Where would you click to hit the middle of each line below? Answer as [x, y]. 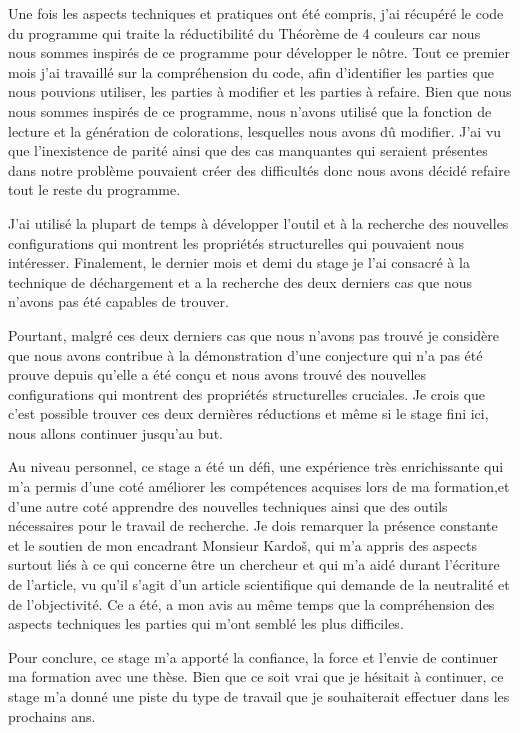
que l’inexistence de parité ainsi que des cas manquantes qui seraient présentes [248, 150]
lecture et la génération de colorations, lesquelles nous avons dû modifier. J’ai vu [255, 130]
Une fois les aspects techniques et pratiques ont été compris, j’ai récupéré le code [256, 13]
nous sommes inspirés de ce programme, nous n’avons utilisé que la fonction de [250, 110]
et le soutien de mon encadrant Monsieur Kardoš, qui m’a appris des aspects [242, 544]
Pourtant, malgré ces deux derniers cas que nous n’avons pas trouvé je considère [253, 334]
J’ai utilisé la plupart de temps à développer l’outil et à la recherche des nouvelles [258, 222]
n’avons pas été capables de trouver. [118, 301]
